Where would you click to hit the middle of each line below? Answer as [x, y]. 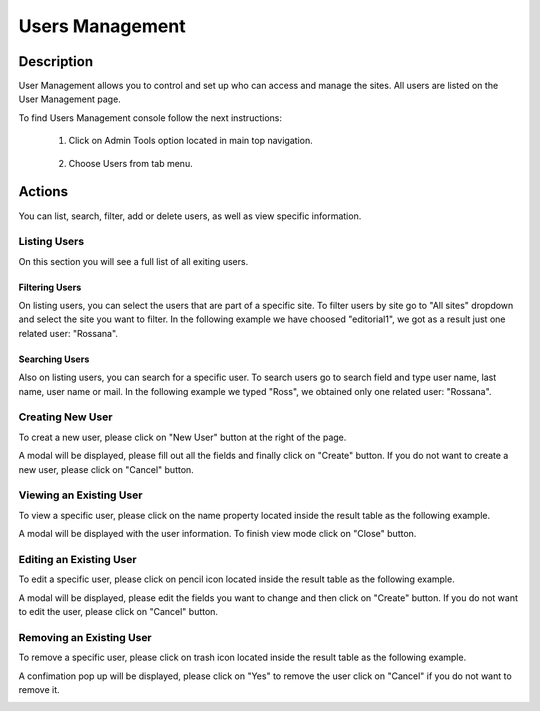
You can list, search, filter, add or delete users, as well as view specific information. [190, 216]
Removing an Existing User [85, 637]
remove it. [39, 689]
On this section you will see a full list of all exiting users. [133, 261]
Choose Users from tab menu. [131, 163]
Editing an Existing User [77, 559]
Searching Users [54, 359]
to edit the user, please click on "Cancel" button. [118, 611]
